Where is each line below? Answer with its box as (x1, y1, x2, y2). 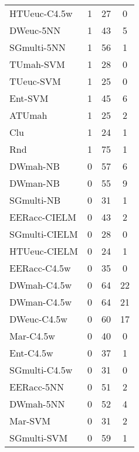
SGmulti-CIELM (9, 227, 78, 241)
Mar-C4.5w (9, 329, 55, 343)
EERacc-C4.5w (9, 261, 71, 275)
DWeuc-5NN (9, 23, 61, 37)
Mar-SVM (9, 414, 50, 427)
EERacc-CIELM (9, 210, 77, 224)
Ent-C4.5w (9, 346, 53, 359)
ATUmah (9, 108, 48, 122)
